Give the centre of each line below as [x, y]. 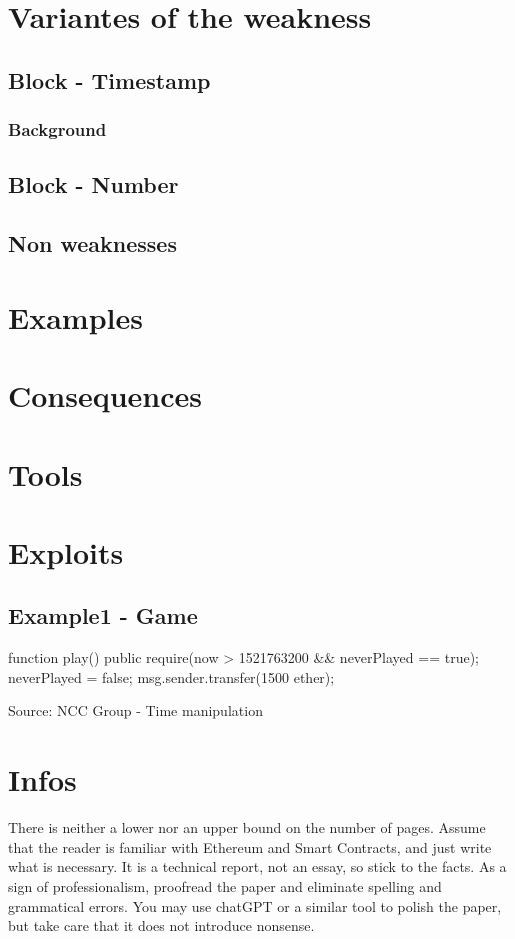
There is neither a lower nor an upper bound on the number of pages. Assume [247, 827]
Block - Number [93, 184]
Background [57, 129]
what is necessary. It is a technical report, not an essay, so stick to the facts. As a [257, 866]
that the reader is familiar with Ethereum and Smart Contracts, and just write [250, 846]
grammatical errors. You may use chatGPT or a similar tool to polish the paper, [255, 905]
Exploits [66, 551]
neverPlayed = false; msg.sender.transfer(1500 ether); [171, 676]
